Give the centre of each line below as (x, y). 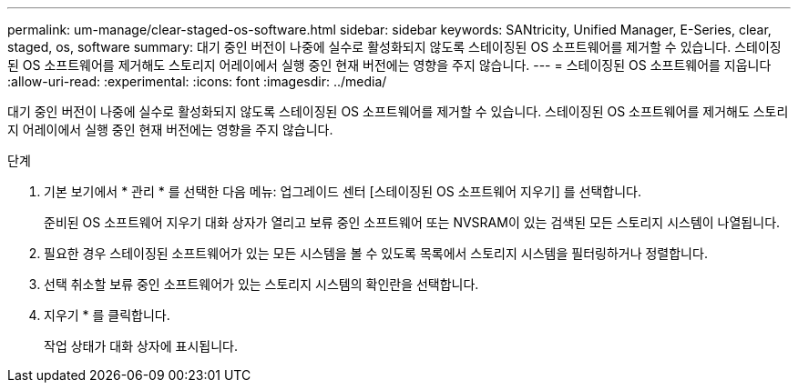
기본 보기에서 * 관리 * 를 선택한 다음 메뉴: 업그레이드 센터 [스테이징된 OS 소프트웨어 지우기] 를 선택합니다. (343, 191)
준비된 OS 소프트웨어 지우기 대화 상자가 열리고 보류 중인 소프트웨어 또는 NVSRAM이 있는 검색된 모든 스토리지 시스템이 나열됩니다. (412, 222)
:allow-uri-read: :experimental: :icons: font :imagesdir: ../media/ (197, 81)
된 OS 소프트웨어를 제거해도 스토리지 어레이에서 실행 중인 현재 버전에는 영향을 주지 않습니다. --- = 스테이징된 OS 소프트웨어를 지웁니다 (389, 65)
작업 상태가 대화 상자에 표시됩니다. (141, 346)
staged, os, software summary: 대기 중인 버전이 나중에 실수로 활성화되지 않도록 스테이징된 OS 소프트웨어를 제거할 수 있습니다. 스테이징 (394, 47)
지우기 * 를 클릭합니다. (107, 315)
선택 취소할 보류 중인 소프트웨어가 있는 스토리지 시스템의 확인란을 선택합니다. (261, 284)
